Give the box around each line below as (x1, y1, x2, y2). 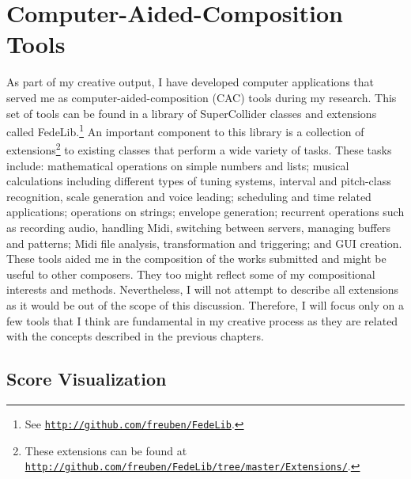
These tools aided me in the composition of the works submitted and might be (6, 250, 386, 267)
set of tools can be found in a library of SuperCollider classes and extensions (6, 105, 377, 121)
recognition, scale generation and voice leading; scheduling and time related (6, 188, 371, 204)
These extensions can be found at (25, 442, 187, 458)
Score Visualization (6, 367, 167, 391)
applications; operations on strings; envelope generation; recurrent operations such (6, 203, 405, 220)
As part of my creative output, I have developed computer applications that (6, 74, 374, 90)
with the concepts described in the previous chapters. (6, 328, 264, 344)
